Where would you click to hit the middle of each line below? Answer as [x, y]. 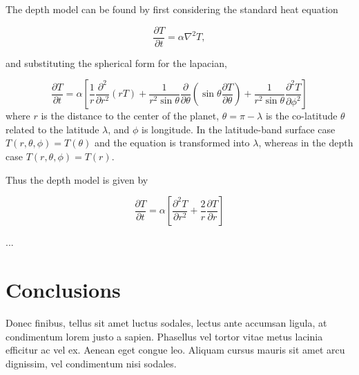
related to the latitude [52, 129]
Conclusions [63, 289]
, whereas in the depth [306, 143]
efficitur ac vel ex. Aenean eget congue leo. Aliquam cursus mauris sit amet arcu [175, 350]
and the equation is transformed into [172, 143]
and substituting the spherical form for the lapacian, [116, 62]
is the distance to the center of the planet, [130, 116]
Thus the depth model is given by [77, 179]
